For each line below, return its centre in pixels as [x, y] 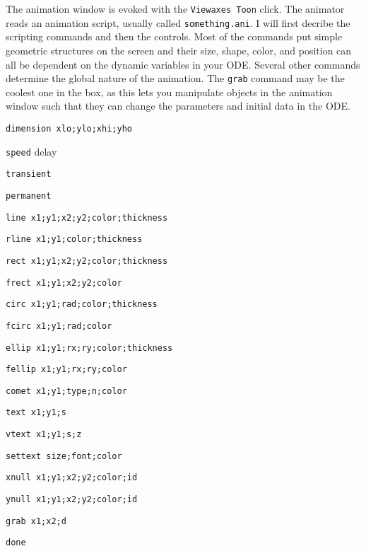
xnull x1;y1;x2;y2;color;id [72, 478]
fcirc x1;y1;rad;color [59, 326]
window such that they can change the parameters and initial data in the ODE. [178, 106]
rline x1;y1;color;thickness [74, 239]
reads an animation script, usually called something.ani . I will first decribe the [178, 22]
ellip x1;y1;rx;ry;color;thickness [89, 348]
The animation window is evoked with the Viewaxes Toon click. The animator [175, 8]
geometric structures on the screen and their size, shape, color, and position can [179, 50]
